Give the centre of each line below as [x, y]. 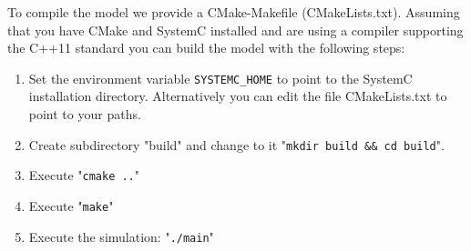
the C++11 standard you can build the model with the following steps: [206, 48]
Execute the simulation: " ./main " [121, 236]
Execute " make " [71, 205]
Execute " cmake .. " [84, 175]
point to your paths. [85, 114]
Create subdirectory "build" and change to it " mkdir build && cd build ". [236, 144]
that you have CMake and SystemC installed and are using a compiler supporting [235, 30]
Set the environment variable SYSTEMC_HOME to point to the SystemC [220, 78]
